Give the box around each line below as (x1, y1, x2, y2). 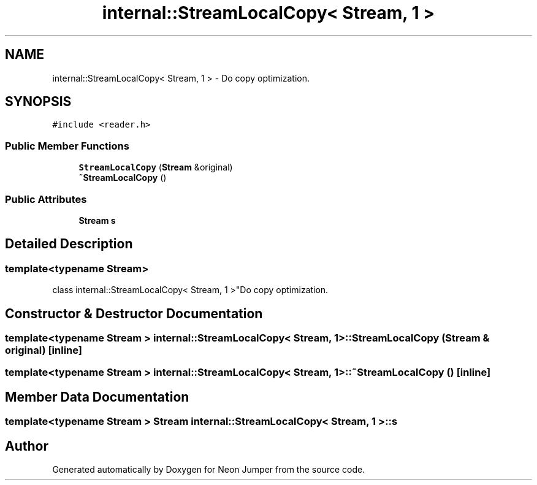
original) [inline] (5, 344, 82, 356)
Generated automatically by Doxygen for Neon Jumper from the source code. (52, 464, 365, 475)
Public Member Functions (5, 139, 129, 152)
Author (5, 438, 48, 454)
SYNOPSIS (5, 94, 72, 110)
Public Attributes (5, 193, 87, 205)
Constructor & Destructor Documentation (5, 305, 263, 321)
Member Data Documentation (5, 389, 189, 405)
